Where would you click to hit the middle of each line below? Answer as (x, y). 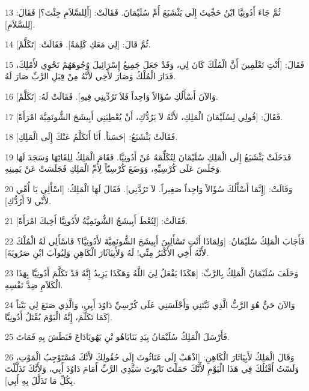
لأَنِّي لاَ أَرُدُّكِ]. (28, 200)
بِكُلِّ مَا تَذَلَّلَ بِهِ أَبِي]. (40, 380)
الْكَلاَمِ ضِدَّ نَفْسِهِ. (34, 284)
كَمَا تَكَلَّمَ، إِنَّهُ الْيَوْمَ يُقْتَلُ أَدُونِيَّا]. (59, 316)
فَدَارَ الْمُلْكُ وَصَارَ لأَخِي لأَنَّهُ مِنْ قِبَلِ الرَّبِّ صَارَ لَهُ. (90, 76)
